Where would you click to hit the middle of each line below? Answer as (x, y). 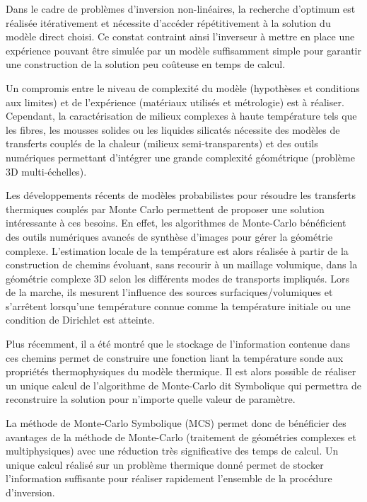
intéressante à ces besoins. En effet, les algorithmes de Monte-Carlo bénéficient (176, 223)
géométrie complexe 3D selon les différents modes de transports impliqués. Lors (178, 278)
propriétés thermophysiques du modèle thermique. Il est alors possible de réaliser (181, 371)
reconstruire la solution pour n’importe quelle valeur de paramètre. (151, 399)
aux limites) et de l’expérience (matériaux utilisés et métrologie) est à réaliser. (175, 102)
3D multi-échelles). (46, 171)
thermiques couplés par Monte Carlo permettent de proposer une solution (165, 209)
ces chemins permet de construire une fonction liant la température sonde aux (175, 357)
